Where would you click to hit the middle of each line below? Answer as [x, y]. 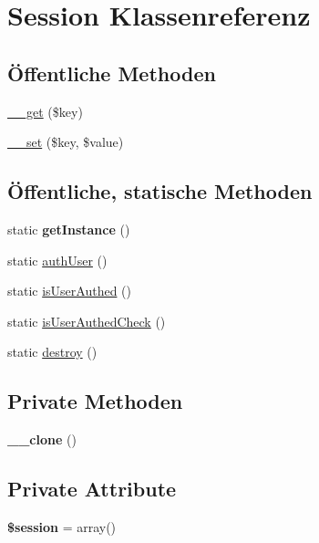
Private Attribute [92, 489]
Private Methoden [95, 401]
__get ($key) [45, 111]
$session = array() [62, 526]
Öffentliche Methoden [112, 73]
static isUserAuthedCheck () [87, 321]
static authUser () [57, 260]
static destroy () [52, 352]
